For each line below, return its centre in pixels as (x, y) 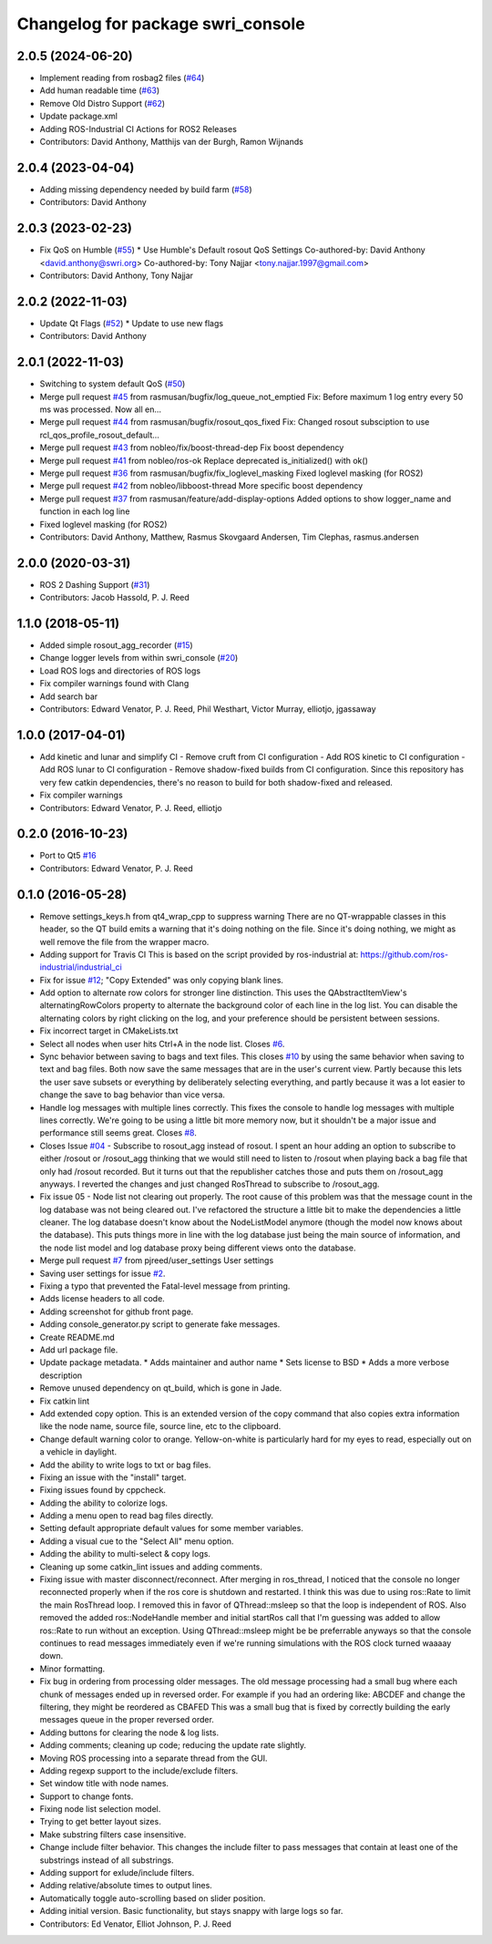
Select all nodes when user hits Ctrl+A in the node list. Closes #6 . (162, 1044)
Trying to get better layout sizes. (100, 1822)
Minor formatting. (72, 1669)
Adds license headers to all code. (102, 1299)
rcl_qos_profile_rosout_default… (99, 435)
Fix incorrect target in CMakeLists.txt (109, 1031)
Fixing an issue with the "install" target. (113, 1477)
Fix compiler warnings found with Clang (114, 684)
